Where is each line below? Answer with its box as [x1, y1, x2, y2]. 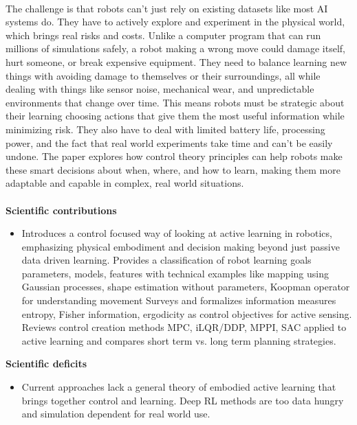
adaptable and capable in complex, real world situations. [6, 176, 244, 190]
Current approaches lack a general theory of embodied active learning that [21, 380, 336, 394]
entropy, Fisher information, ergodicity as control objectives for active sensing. [21, 306, 352, 321]
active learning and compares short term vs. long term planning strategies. [21, 333, 336, 347]
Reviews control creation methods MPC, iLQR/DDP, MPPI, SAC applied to [21, 320, 347, 334]
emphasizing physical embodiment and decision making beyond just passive [21, 239, 340, 253]
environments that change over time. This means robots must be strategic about [6, 95, 345, 109]
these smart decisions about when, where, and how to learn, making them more [6, 162, 340, 176]
